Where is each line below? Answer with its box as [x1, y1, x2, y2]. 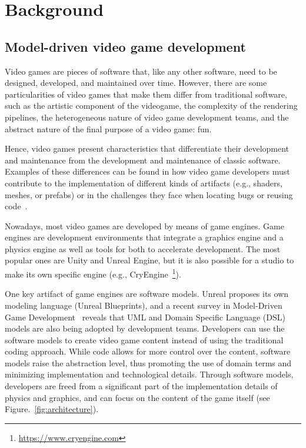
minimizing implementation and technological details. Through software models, [5, 368, 294, 380]
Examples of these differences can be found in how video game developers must [5, 165, 290, 178]
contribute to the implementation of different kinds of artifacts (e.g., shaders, [5, 176, 282, 189]
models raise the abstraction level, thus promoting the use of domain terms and [5, 356, 292, 369]
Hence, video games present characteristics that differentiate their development [5, 142, 290, 155]
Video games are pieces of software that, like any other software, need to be [5, 65, 277, 77]
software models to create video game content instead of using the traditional [5, 333, 284, 346]
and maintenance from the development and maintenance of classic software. [5, 153, 281, 166]
